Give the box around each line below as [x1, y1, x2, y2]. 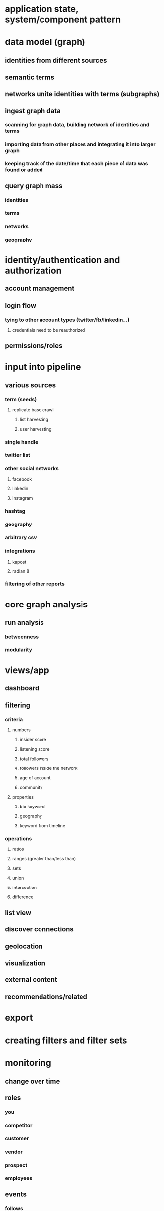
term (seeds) [5, 396, 37, 403]
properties [12, 794, 34, 800]
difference [12, 894, 34, 900]
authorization [5, 265, 62, 276]
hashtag [5, 508, 26, 515]
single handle [5, 439, 39, 445]
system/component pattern [5, 14, 121, 25]
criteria [5, 716, 23, 723]
